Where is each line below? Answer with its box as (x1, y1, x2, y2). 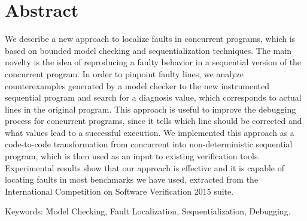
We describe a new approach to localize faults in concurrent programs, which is (5, 32, 296, 45)
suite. (214, 184, 234, 197)
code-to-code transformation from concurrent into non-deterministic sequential (5, 138, 293, 150)
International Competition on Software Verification (5, 184, 192, 197)
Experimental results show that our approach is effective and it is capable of (5, 161, 284, 174)
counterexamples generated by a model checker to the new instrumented (5, 79, 270, 92)
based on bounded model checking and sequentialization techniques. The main (5, 44, 291, 56)
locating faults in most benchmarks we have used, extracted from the (5, 173, 259, 186)
